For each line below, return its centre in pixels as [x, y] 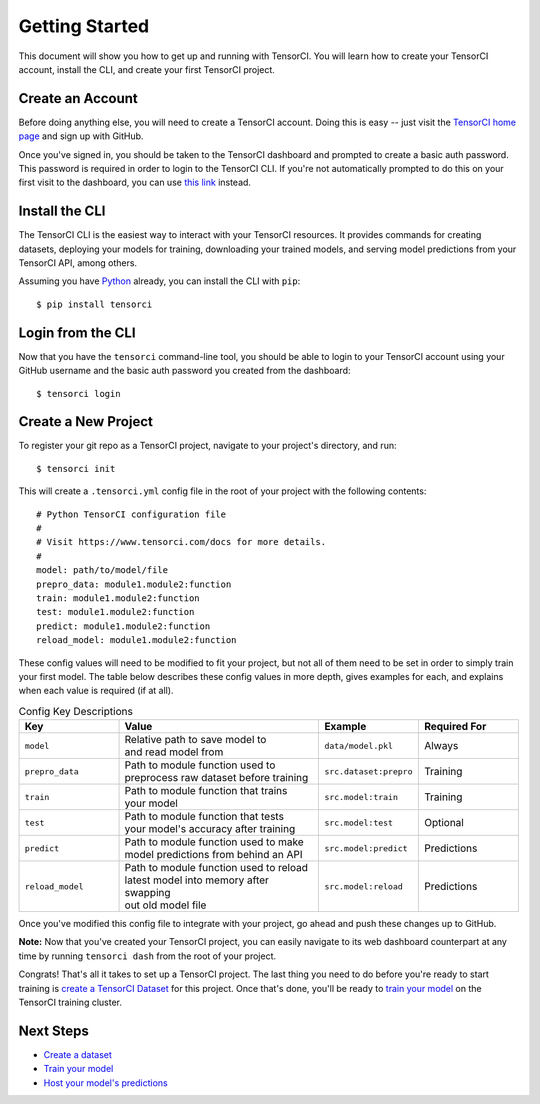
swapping [147, 893]
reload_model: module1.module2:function [136, 640]
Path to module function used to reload [216, 868]
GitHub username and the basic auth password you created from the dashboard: [184, 371]
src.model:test [359, 822]
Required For [455, 727]
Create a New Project [86, 421]
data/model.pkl [359, 745]
